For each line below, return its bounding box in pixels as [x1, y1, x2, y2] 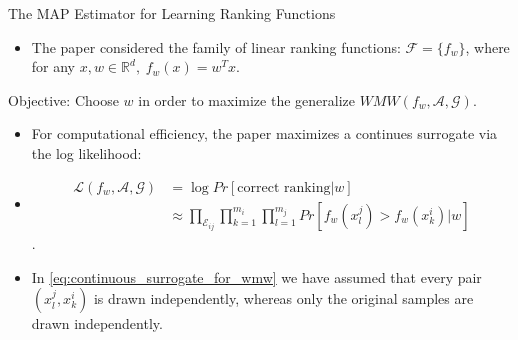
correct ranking [237, 180, 331, 195]
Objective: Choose [8, 89, 119, 110]
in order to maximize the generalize [138, 89, 355, 110]
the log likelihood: [31, 142, 142, 163]
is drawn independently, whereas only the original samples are [93, 288, 474, 309]
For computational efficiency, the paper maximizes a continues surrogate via [31, 123, 498, 144]
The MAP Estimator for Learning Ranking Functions [8, 3, 336, 23]
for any [31, 56, 76, 77]
